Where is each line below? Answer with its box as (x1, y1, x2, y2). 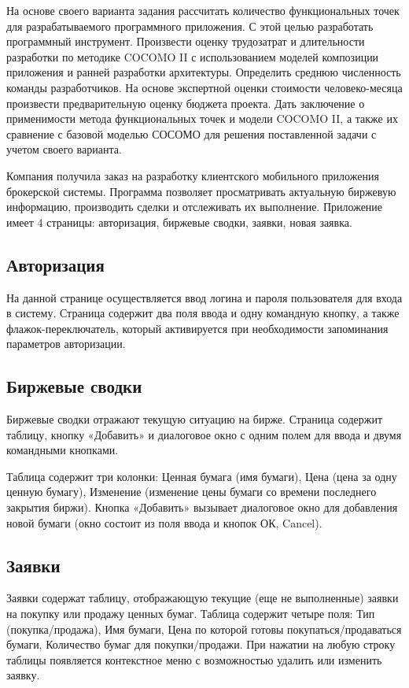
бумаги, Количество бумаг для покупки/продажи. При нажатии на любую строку (6, 636, 396, 653)
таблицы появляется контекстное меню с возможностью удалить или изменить (6, 651, 382, 668)
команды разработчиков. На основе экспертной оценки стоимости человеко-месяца (6, 79, 403, 95)
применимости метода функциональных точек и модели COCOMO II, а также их (6, 110, 398, 127)
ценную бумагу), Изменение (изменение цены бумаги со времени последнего (6, 483, 377, 500)
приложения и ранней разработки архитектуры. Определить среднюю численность (6, 64, 401, 80)
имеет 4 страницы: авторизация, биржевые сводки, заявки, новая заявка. (6, 213, 352, 230)
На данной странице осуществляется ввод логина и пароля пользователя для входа (6, 289, 403, 305)
